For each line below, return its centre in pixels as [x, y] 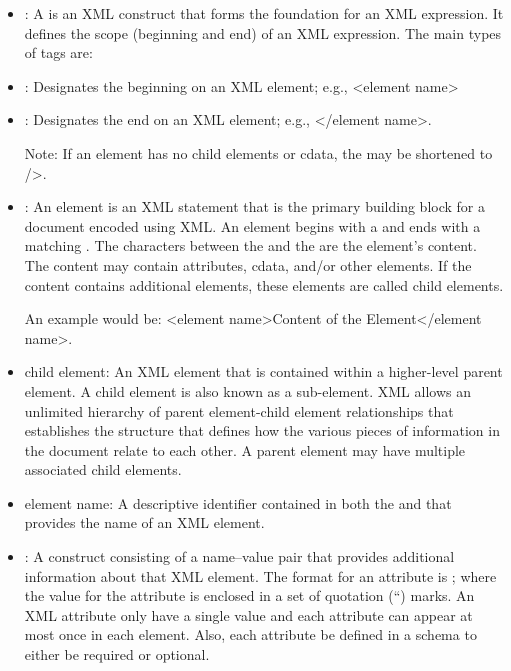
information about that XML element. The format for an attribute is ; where [260, 575]
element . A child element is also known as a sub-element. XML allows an [247, 390]
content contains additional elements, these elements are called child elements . [264, 284]
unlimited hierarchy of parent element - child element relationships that [239, 410]
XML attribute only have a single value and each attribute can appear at [248, 614]
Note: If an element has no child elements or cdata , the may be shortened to [258, 152]
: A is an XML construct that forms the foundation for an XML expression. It [264, 13]
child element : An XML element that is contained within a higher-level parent [263, 371]
